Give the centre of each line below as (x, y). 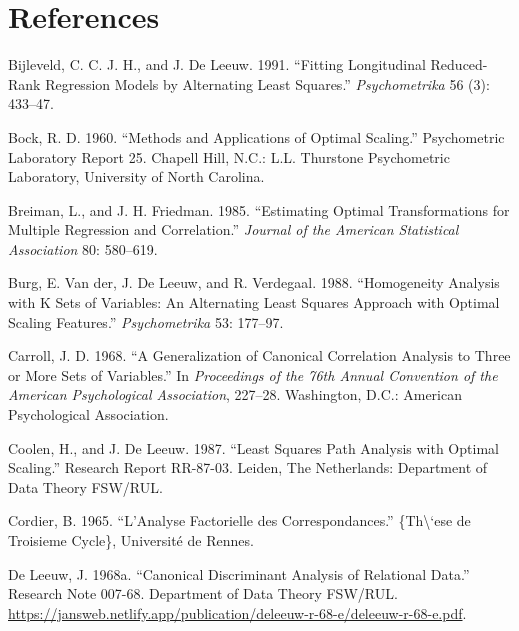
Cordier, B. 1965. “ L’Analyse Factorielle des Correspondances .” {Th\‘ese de (239, 520)
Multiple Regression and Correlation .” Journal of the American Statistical (233, 229)
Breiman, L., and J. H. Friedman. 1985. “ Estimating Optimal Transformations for (259, 209)
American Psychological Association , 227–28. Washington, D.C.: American (235, 394)
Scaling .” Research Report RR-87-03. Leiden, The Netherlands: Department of (248, 467)
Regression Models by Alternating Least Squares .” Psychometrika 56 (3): (267, 83)
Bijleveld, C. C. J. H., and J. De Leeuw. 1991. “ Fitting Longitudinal (217, 64)
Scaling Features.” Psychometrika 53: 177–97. (146, 321)
